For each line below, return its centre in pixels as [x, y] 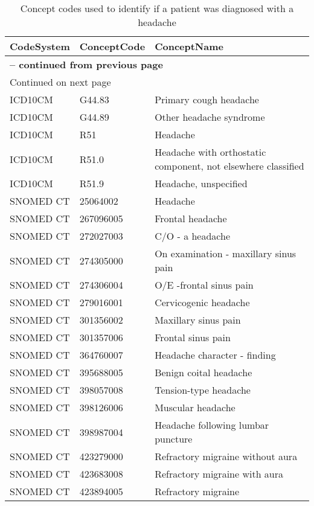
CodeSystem [40, 46]
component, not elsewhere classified [229, 166]
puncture [174, 439]
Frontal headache [191, 218]
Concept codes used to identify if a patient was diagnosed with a [157, 8]
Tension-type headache [203, 390]
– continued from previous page [86, 64]
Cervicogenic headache [202, 302]
